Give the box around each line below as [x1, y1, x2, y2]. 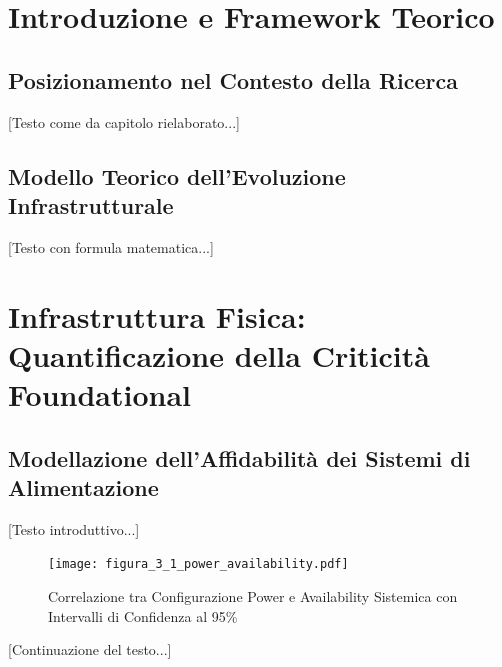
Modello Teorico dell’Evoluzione [8, 160, 346, 191]
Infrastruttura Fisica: [8, 295, 306, 336]
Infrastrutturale [8, 189, 174, 220]
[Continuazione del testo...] [8, 639, 172, 660]
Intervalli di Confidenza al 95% [48, 605, 238, 626]
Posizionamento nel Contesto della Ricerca [8, 64, 458, 95]
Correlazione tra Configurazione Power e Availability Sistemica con [48, 585, 458, 606]
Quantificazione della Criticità [8, 334, 430, 375]
